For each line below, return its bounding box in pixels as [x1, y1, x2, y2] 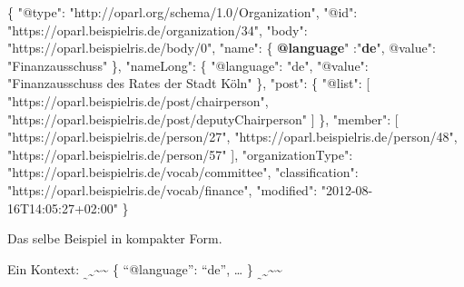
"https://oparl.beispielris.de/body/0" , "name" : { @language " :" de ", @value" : [7, 38, 436, 57]
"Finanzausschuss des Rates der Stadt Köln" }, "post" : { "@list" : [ [7, 74, 370, 93]
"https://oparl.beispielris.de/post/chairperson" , [7, 91, 269, 110]
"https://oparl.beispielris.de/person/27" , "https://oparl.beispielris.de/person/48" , [7, 127, 458, 146]
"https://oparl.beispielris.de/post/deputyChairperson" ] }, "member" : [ [7, 109, 399, 128]
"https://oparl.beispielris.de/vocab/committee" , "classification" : [7, 163, 359, 182]
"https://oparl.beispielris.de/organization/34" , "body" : [7, 20, 308, 39]
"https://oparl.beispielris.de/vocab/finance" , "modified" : [7, 180, 318, 199]
